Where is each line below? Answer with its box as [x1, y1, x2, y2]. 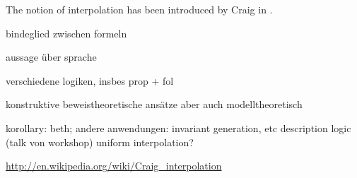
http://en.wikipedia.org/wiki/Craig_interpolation [6, 158, 222, 173]
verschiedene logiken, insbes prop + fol [6, 73, 174, 88]
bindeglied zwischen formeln [6, 25, 127, 40]
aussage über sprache [6, 49, 97, 64]
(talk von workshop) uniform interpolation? [6, 134, 194, 149]
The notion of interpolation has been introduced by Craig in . [6, 2, 273, 16]
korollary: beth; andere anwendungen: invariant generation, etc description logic [6, 120, 351, 135]
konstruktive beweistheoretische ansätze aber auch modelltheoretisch [6, 97, 303, 112]
